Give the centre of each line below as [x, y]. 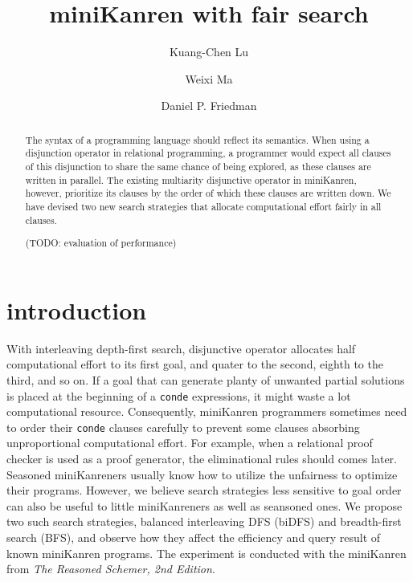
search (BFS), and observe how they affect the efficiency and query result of [194, 537]
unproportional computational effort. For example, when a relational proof [190, 443]
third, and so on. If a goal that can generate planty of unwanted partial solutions [206, 379]
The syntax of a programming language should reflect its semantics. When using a [197, 139]
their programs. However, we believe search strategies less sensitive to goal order [204, 490]
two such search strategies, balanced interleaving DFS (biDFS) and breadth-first [204, 521]
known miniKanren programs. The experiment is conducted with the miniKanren [206, 553]
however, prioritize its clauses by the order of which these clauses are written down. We [208, 193]
